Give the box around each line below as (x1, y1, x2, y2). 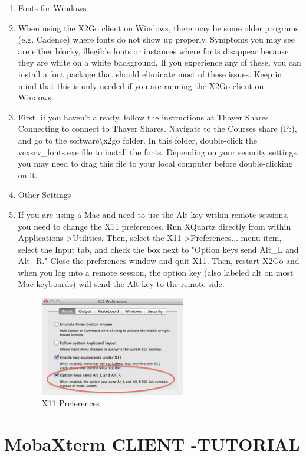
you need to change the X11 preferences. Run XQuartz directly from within (18, 220, 291, 232)
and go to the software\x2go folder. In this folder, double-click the (18, 133, 257, 146)
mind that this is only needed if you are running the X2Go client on (18, 79, 264, 92)
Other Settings (18, 188, 71, 201)
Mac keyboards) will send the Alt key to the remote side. (18, 278, 225, 290)
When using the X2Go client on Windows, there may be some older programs (18, 21, 299, 34)
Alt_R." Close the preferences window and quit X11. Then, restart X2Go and (18, 255, 300, 267)
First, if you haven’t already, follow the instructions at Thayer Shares (18, 110, 269, 123)
